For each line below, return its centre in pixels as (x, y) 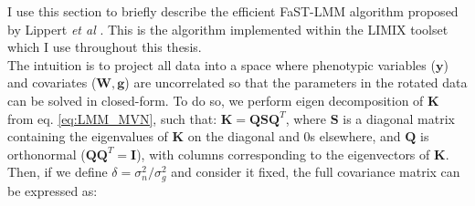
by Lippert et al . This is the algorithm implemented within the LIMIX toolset (228, 29)
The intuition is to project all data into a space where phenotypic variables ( (222, 64)
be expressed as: (53, 190)
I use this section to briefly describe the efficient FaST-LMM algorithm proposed (233, 11)
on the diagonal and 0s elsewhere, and (294, 136)
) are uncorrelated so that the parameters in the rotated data (296, 82)
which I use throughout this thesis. (105, 47)
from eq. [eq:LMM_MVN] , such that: (112, 118)
